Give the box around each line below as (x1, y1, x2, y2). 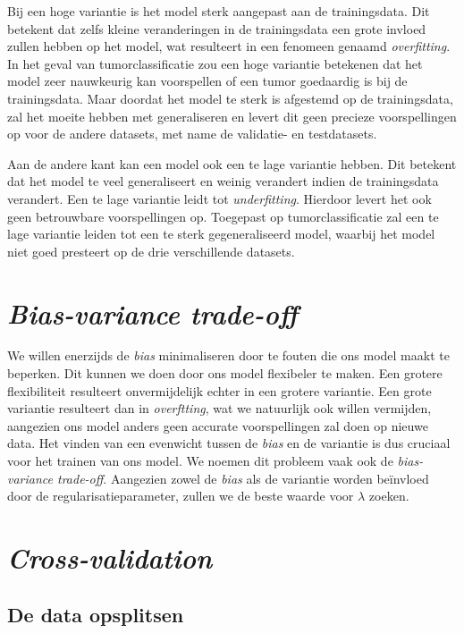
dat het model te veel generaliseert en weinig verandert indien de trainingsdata (7, 172, 439, 190)
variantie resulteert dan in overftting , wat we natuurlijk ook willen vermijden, (7, 399, 432, 418)
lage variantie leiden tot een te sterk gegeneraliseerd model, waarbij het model (7, 224, 435, 243)
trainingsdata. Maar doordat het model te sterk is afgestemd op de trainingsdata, (7, 89, 453, 107)
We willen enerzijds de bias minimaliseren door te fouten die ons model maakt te (7, 346, 450, 365)
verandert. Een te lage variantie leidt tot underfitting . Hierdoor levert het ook (7, 189, 432, 207)
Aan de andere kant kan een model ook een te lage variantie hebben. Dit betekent (7, 154, 457, 173)
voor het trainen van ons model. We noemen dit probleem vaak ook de (7, 452, 393, 469)
